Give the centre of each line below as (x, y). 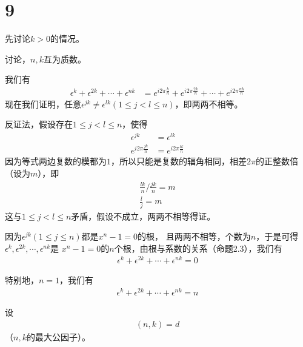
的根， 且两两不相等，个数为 (194, 236)
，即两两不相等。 (209, 103)
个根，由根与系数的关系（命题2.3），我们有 (198, 248)
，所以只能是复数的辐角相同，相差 (179, 161)
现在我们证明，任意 (43, 103)
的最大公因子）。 (58, 336)
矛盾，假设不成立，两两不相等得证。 (143, 216)
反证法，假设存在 (39, 124)
